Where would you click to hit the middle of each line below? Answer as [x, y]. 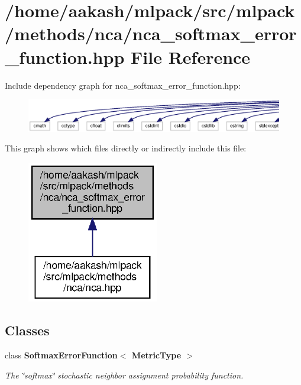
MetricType [156, 355]
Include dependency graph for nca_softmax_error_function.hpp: [123, 85]
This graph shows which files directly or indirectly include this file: [126, 148]
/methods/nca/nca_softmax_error [151, 33]
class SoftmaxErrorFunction [61, 355]
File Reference [191, 56]
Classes [27, 330]
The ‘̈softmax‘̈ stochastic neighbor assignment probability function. [124, 375]
